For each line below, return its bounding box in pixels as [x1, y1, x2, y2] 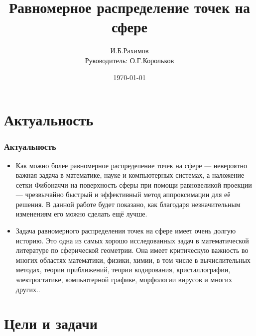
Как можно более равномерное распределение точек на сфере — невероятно [15, 160, 248, 170]
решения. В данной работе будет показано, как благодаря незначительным [15, 199, 241, 209]
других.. [15, 284, 40, 294]
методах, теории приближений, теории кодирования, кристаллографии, [15, 264, 231, 275]
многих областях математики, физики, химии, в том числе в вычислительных [15, 254, 251, 265]
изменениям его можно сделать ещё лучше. [15, 209, 147, 219]
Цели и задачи [4, 313, 98, 334]
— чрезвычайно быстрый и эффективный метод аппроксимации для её [15, 189, 231, 200]
